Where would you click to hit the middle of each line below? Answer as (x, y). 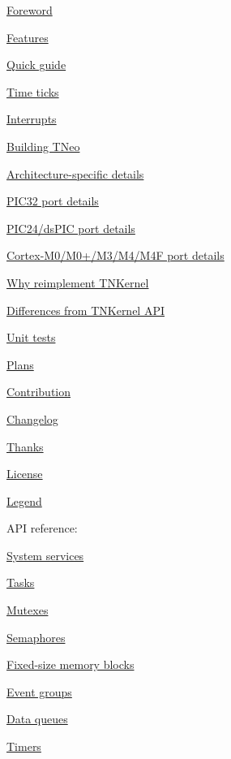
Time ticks (33, 91)
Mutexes (28, 610)
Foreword (30, 10)
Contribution (39, 392)
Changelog (32, 418)
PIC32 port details (53, 201)
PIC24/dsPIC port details (71, 228)
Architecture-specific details (75, 173)
